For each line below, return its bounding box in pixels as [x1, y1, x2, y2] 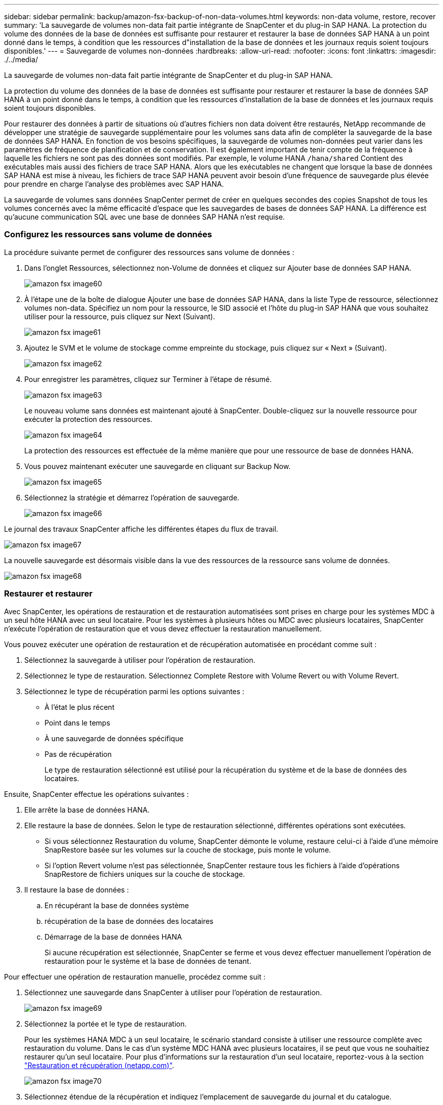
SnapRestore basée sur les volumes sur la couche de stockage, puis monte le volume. [45, 845, 331, 854]
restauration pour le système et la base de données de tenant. [45, 956, 251, 965]
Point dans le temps [45, 718, 110, 727]
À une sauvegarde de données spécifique [45, 734, 184, 743]
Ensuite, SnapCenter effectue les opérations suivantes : [4, 789, 189, 798]
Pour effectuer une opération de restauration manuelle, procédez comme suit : [4, 972, 265, 981]
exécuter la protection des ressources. [24, 414, 153, 423]
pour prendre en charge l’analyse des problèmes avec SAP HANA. [4, 180, 224, 188]
